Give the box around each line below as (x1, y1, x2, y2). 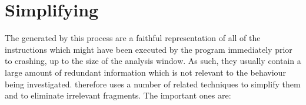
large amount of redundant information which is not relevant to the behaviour (5, 66, 286, 78)
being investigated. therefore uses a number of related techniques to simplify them (5, 77, 301, 90)
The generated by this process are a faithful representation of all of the (5, 32, 261, 44)
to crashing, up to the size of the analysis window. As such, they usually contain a (5, 55, 301, 67)
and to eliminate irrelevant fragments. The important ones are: (5, 89, 231, 101)
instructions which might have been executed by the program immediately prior (5, 43, 292, 55)
